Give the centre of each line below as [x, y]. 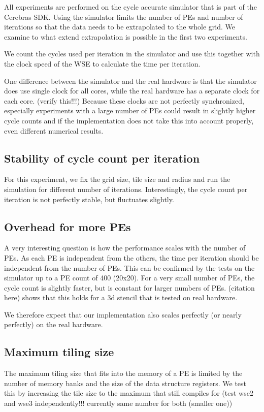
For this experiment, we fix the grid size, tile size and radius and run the [117, 179]
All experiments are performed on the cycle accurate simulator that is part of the [130, 7]
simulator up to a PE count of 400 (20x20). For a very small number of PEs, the [129, 278]
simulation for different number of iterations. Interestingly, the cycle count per [126, 189]
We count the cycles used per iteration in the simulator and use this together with [132, 54]
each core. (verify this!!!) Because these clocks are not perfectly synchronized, [124, 100]
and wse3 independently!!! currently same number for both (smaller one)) [118, 403]
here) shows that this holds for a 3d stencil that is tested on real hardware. [121, 297]
